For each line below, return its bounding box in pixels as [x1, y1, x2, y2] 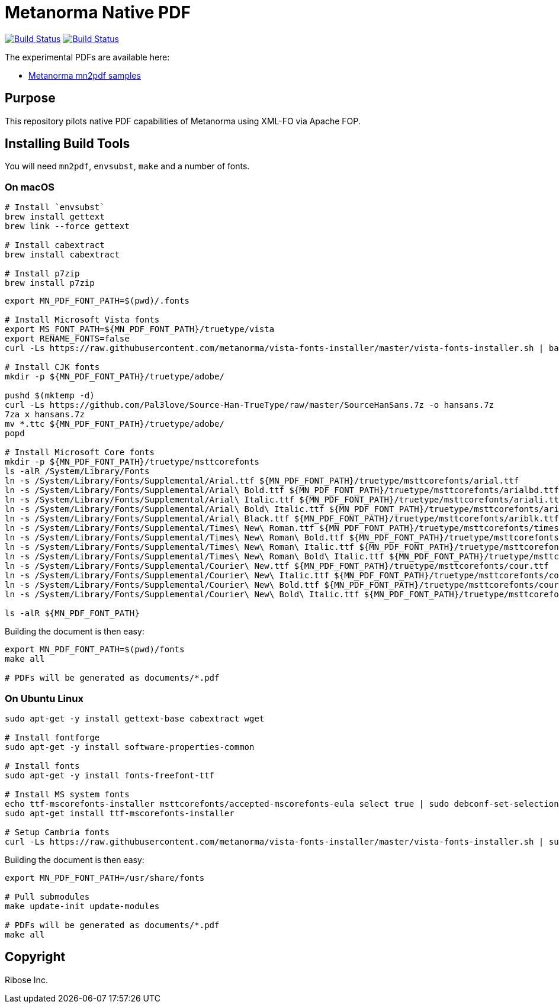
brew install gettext [5, 212, 105, 222]
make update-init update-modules [5, 901, 160, 911]
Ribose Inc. [5, 974, 48, 985]
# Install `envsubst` [5, 202, 105, 212]
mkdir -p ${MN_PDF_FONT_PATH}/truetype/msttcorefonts [5, 457, 259, 467]
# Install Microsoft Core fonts [5, 447, 155, 458]
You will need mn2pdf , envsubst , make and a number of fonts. [5, 161, 250, 172]
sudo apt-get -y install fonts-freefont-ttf [5, 770, 215, 780]
